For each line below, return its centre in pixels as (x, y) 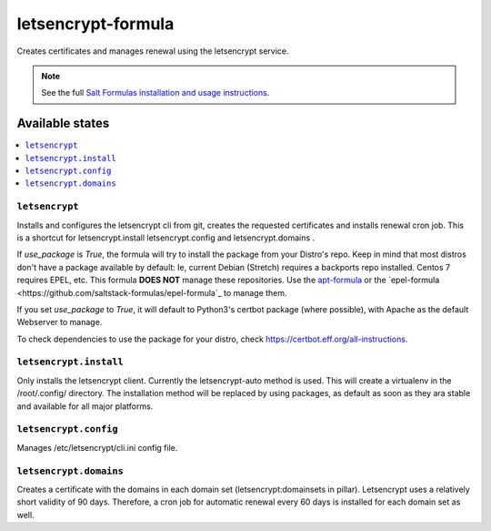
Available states (63, 123)
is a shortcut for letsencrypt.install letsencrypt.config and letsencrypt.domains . (166, 238)
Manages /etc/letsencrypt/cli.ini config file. (97, 447)
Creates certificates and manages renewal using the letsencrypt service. (153, 51)
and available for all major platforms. (85, 406)
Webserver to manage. (60, 322)
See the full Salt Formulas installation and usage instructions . (155, 93)
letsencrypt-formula (95, 24)
